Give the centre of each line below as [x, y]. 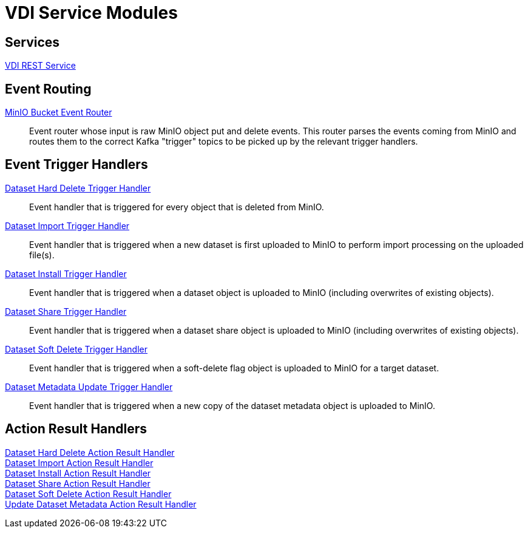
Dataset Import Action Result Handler [79, 463]
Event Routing [48, 89]
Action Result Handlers [76, 429]
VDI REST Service [40, 66]
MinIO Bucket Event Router [59, 112]
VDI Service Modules [91, 13]
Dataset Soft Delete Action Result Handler [88, 493]
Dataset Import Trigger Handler [67, 225]
